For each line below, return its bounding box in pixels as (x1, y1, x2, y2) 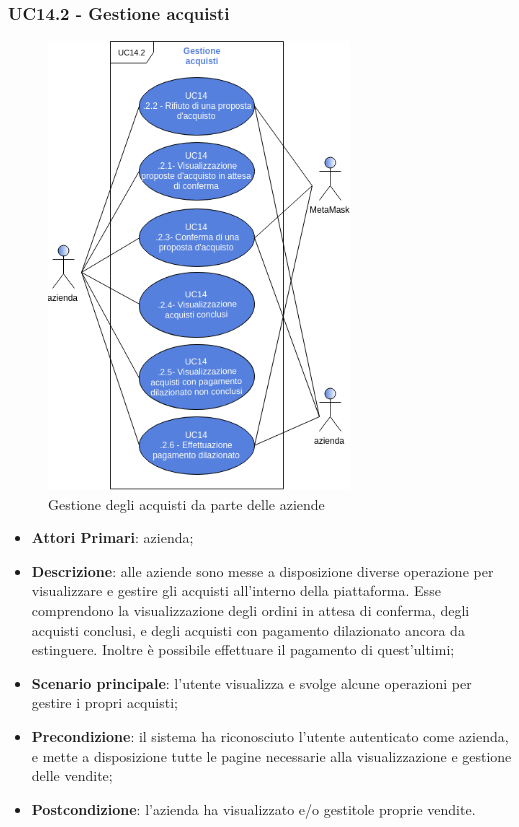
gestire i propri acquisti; (31, 692, 178, 713)
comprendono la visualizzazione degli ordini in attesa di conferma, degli (31, 600, 470, 621)
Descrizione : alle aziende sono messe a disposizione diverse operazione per (31, 560, 494, 581)
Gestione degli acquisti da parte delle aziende (48, 493, 325, 514)
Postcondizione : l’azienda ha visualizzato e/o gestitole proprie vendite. (31, 798, 476, 819)
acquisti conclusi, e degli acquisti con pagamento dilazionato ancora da (31, 619, 465, 640)
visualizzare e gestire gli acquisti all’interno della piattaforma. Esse (31, 580, 441, 601)
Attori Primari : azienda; (31, 527, 194, 548)
